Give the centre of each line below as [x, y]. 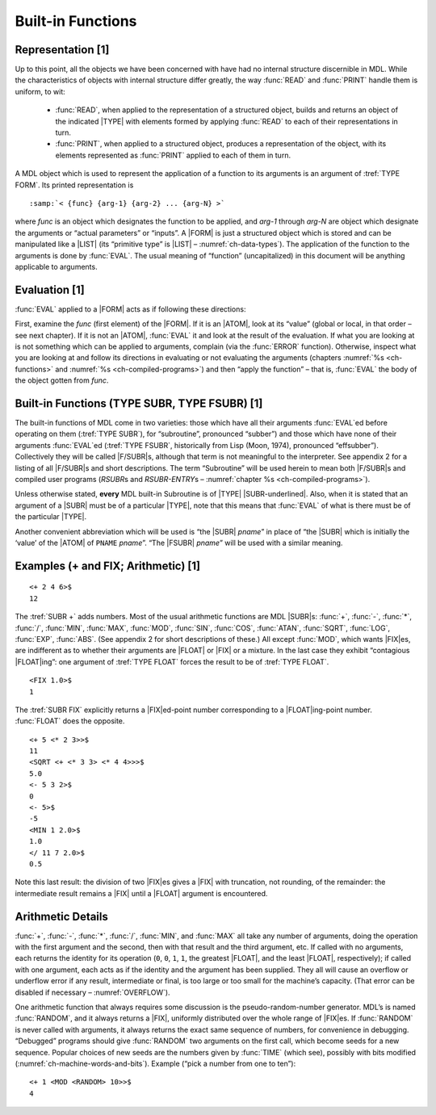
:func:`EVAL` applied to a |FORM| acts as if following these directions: [130, 309]
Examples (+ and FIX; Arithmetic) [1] [108, 566]
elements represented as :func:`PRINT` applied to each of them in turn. [173, 155]
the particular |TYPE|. [51, 517]
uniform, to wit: [40, 91]
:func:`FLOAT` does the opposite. [70, 721]
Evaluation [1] [50, 289]
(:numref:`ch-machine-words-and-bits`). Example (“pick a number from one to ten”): [155, 1063]
